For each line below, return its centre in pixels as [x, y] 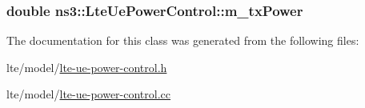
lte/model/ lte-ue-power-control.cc [89, 94]
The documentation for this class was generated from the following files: [183, 40]
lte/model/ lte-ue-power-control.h [87, 67]
